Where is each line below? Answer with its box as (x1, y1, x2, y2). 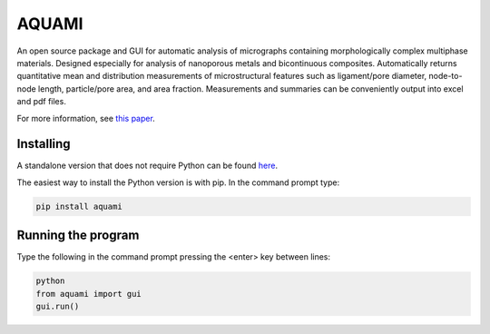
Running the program (16, 228, 140, 243)
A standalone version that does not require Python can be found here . (16, 160, 279, 172)
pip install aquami (35, 201, 122, 211)
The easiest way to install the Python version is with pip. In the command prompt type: (16, 177, 340, 188)
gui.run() (35, 301, 80, 312)
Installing (16, 136, 72, 152)
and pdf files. (16, 96, 67, 107)
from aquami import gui (35, 289, 142, 299)
